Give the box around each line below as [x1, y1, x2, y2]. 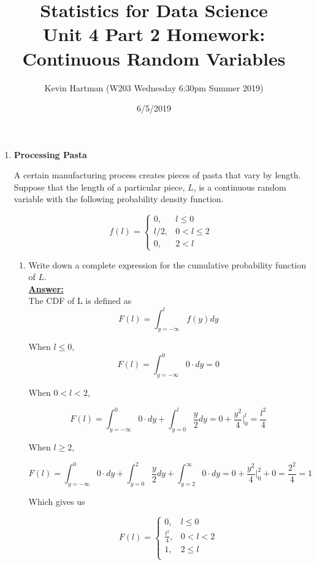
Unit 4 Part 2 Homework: [42, 21, 265, 47]
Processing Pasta [13, 148, 87, 161]
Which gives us [28, 495, 85, 507]
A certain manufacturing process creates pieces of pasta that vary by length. [13, 169, 301, 181]
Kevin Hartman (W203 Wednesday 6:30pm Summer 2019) [44, 81, 264, 94]
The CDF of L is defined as [28, 294, 132, 307]
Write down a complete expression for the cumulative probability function [28, 258, 307, 271]
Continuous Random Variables [22, 45, 286, 70]
